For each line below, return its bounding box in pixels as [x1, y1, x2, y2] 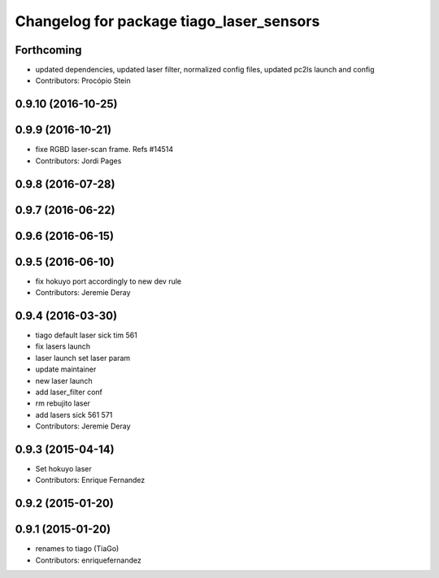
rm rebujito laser [35, 398, 91, 408]
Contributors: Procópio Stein [35, 76, 131, 85]
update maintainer [35, 364, 97, 374]
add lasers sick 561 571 [35, 410, 113, 419]
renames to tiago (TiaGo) [35, 544, 120, 554]
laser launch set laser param [35, 353, 131, 363]
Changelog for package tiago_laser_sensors [15, 12, 320, 30]
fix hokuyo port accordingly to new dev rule [35, 276, 182, 286]
